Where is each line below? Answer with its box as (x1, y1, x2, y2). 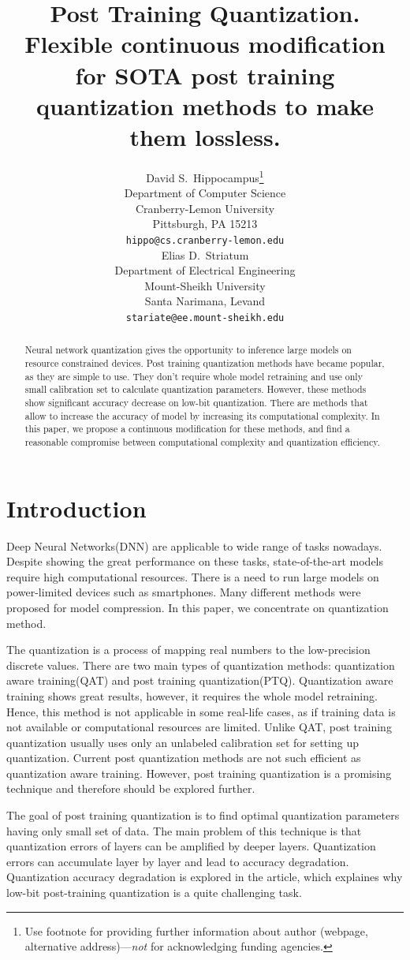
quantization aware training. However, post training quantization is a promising (6, 764, 392, 781)
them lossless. (129, 120, 281, 152)
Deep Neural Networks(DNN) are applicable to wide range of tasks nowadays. (6, 537, 382, 554)
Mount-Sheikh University (144, 277, 266, 293)
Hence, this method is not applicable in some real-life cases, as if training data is (6, 703, 396, 719)
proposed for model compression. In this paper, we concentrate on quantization (6, 599, 389, 615)
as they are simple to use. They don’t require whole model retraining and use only (24, 369, 363, 383)
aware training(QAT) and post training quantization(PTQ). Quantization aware (6, 672, 393, 689)
